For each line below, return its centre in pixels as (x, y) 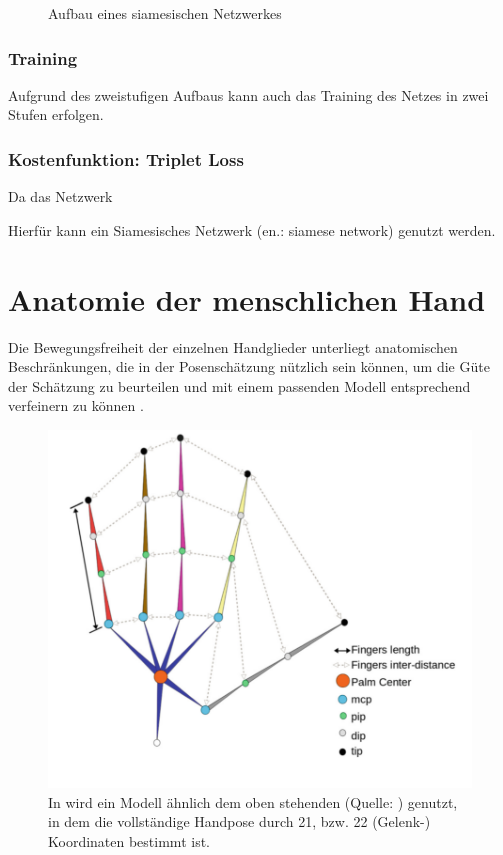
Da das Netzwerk (60, 196)
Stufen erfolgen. (56, 114)
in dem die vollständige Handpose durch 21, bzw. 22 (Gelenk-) (239, 821)
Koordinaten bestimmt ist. (129, 840)
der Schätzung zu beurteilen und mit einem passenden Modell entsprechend (239, 385)
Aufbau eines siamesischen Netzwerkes (165, 13)
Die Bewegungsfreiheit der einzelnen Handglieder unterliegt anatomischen (233, 346)
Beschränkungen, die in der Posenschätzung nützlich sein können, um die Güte (249, 366)
